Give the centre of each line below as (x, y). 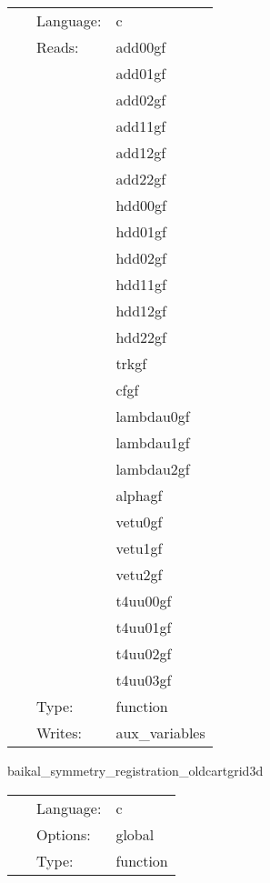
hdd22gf (141, 337)
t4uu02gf (144, 653)
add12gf (141, 152)
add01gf (141, 73)
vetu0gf (139, 522)
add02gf (141, 100)
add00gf (141, 47)
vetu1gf (139, 548)
